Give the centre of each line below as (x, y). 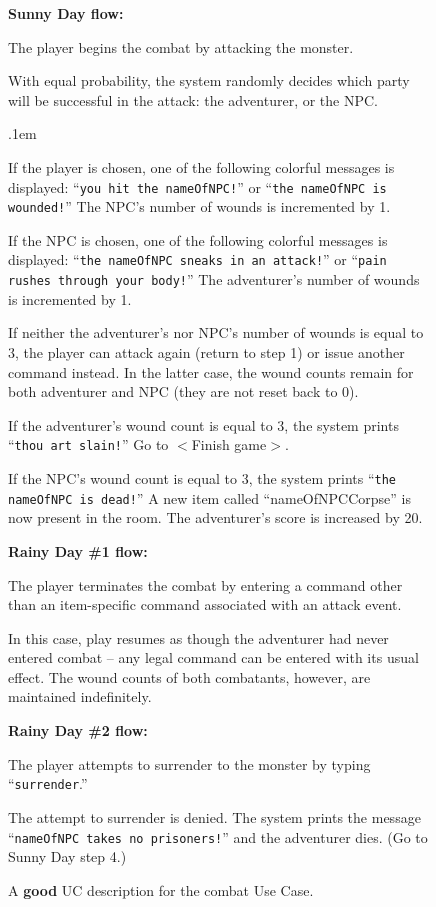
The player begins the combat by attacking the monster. (181, 46)
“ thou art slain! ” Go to (88, 444)
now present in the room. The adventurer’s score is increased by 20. (215, 517)
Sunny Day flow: (66, 13)
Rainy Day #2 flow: (78, 730)
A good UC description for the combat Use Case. (161, 889)
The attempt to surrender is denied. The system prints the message (214, 816)
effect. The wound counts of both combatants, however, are (189, 676)
